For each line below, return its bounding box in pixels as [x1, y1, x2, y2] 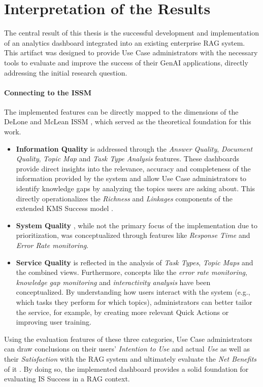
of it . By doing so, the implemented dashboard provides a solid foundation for [4, 363, 249, 374]
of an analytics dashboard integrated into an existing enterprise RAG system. [4, 37, 245, 48]
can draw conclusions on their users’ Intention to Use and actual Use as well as [4, 343, 250, 354]
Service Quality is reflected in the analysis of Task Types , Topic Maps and [16, 257, 253, 267]
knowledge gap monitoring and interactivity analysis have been [16, 276, 211, 287]
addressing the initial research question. [4, 67, 127, 78]
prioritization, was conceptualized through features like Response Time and [16, 230, 250, 240]
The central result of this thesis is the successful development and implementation [4, 27, 259, 38]
